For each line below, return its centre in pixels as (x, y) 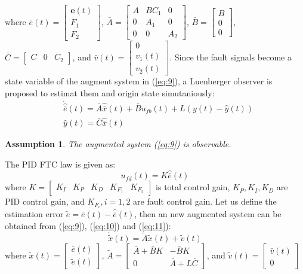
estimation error (34, 214)
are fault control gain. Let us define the (205, 201)
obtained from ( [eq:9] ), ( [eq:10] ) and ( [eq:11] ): (88, 225)
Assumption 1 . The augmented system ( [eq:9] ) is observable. (118, 144)
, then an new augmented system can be (208, 214)
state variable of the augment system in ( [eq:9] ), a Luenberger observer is (139, 81)
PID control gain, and (45, 201)
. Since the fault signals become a (231, 57)
